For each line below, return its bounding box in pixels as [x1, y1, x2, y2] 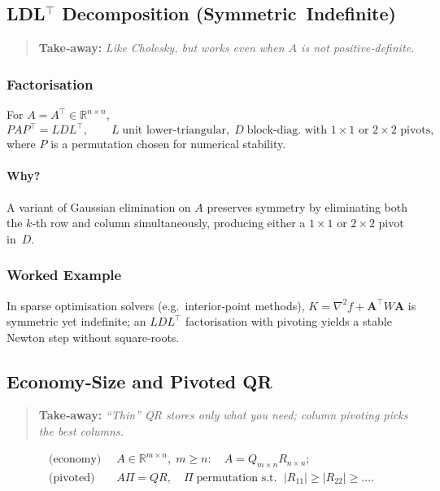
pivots [400, 125, 431, 137]
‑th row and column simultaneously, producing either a [32, 214, 306, 231]
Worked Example [7, 265, 122, 285]
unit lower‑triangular [122, 125, 227, 137]
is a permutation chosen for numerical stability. [50, 135, 286, 152]
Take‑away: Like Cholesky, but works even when [38, 39, 285, 56]
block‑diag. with [246, 125, 328, 137]
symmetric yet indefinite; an [7, 313, 146, 330]
